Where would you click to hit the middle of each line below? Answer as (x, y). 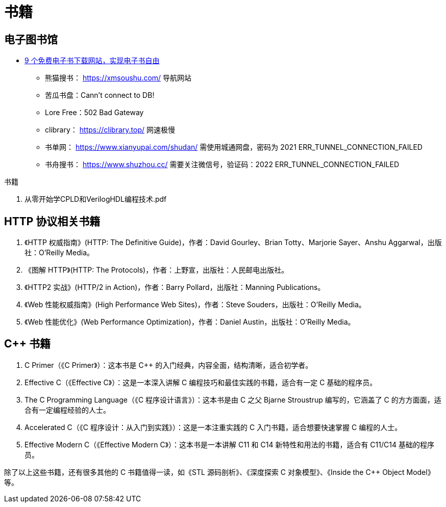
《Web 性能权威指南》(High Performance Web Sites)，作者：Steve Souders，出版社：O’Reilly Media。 (195, 305)
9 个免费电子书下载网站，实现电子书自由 (92, 61)
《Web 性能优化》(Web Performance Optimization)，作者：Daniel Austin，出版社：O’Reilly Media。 (190, 322)
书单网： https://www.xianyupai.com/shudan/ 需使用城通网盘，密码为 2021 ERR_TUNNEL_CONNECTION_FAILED (234, 147)
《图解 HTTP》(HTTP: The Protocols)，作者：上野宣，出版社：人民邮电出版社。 (157, 270)
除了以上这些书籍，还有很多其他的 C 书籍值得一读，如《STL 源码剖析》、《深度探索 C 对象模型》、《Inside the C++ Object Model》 (219, 472)
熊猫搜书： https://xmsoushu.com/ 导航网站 (118, 78)
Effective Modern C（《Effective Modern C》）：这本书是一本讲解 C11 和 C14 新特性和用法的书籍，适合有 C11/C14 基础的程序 (229, 444)
